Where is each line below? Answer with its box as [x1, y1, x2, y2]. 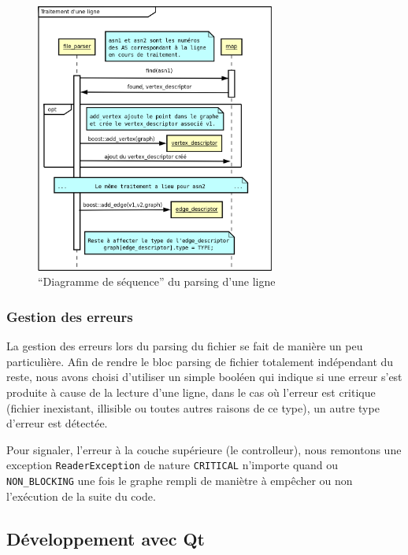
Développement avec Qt [6, 526, 205, 550]
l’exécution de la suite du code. [6, 487, 156, 504]
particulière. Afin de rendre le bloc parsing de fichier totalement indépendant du [6, 353, 394, 369]
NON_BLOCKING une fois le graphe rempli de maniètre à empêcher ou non [6, 472, 353, 489]
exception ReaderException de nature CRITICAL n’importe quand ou [6, 457, 339, 473]
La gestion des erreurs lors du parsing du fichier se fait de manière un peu [6, 338, 363, 354]
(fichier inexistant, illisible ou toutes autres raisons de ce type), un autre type [6, 399, 380, 416]
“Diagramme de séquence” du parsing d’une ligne [38, 273, 276, 290]
